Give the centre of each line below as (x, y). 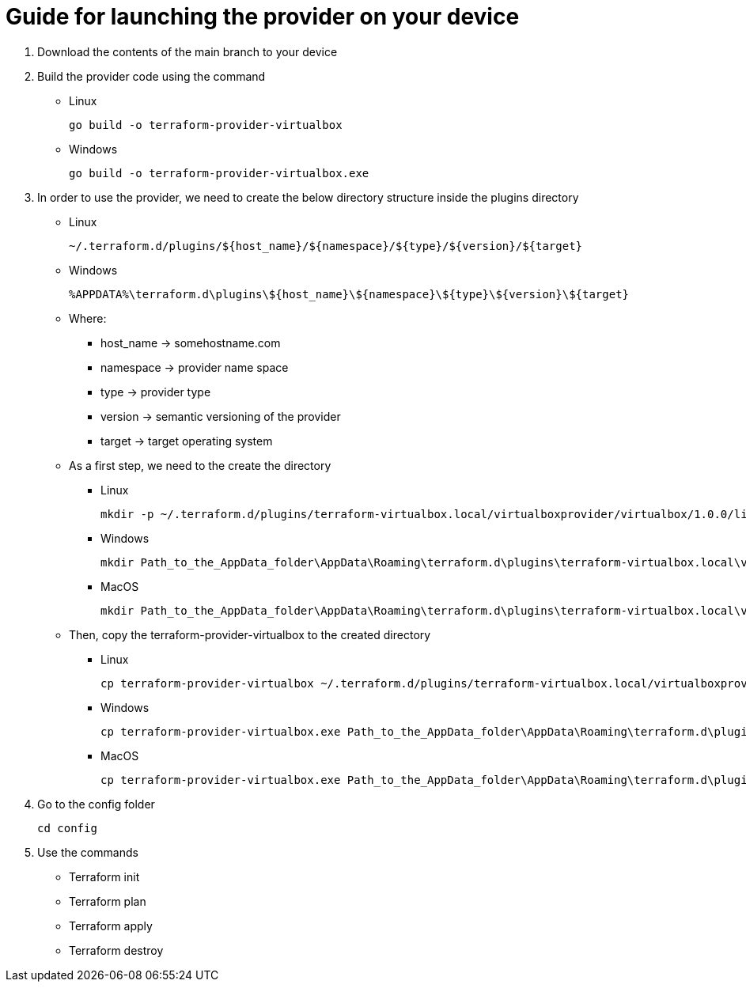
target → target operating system (187, 441)
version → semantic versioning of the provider (221, 416)
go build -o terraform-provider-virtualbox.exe (219, 173)
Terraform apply (111, 926)
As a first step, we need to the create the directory (200, 465)
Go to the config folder (96, 804)
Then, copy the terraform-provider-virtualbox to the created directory (250, 634)
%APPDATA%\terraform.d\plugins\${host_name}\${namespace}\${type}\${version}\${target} (349, 294)
